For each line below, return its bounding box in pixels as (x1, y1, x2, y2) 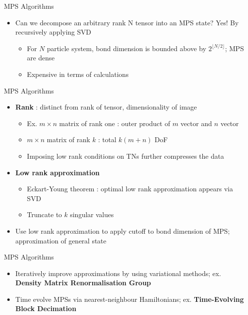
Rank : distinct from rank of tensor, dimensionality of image (15, 102, 197, 112)
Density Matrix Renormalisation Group (15, 278, 151, 288)
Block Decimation (15, 303, 77, 314)
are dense (27, 53, 55, 63)
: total (98, 134, 116, 145)
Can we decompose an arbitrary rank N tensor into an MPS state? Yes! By (15, 17, 239, 27)
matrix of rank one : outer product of (59, 118, 170, 128)
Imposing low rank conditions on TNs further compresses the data (27, 150, 224, 161)
